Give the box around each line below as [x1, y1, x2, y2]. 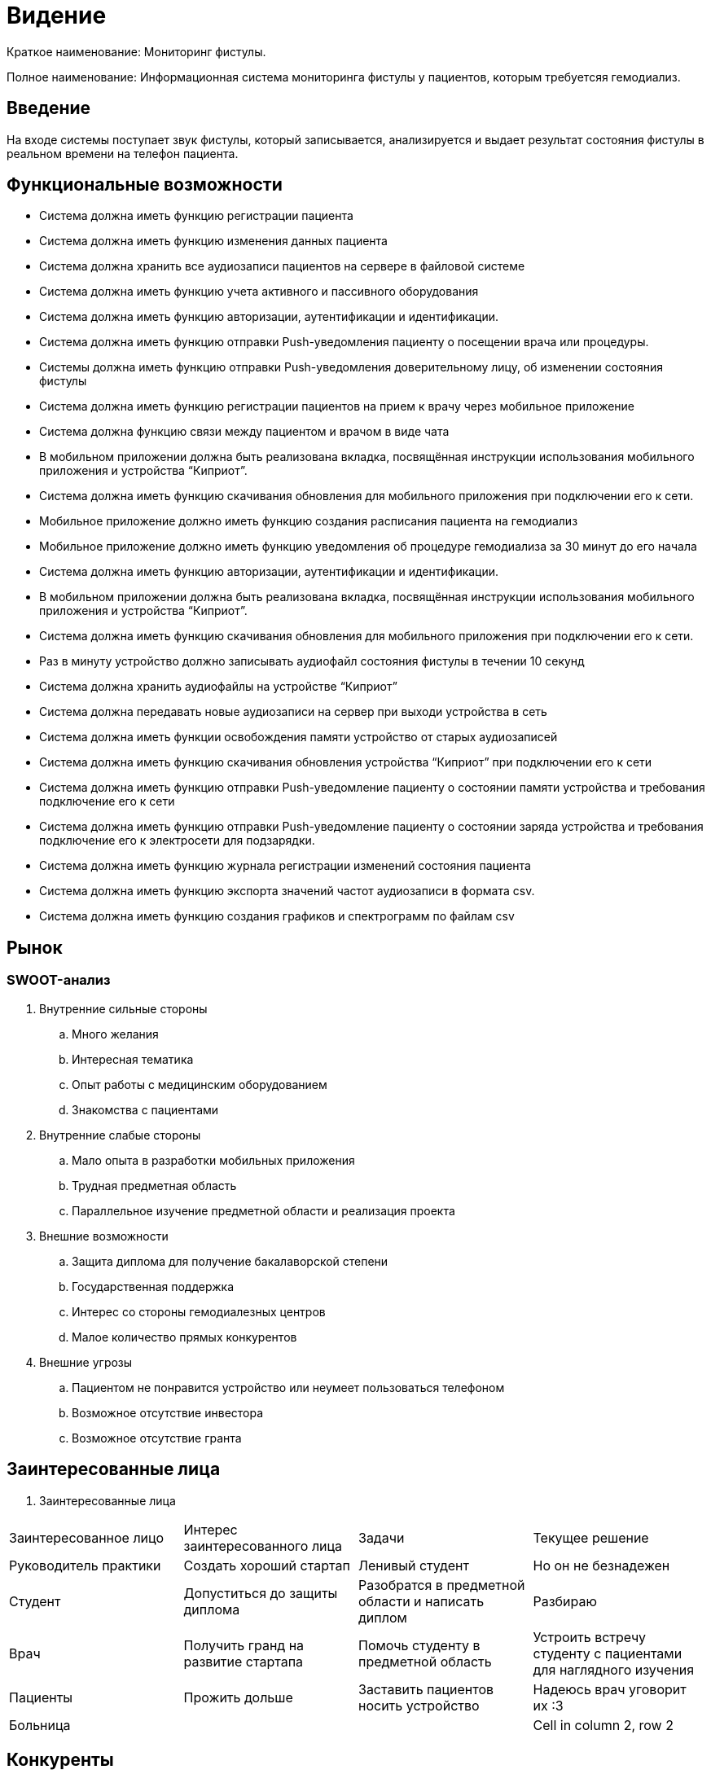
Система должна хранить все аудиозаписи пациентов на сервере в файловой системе [39, 259, 525, 274]
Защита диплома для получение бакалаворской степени [72, 1254, 388, 1268]
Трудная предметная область [72, 1178, 237, 1192]
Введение [7, 98, 91, 119]
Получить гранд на [183, 1636, 305, 1653]
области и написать [358, 1592, 485, 1609]
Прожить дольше [183, 1688, 293, 1706]
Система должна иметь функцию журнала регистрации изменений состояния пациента [39, 858, 531, 873]
